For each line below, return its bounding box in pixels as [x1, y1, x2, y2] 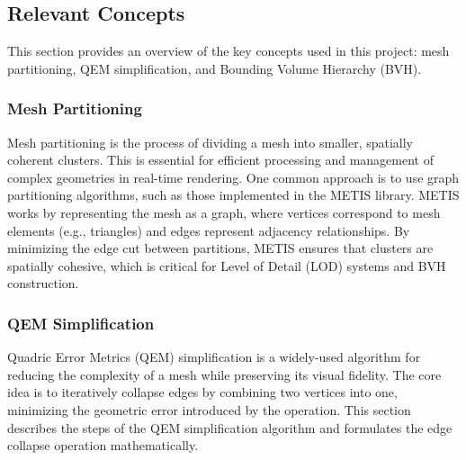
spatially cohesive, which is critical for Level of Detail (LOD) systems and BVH [7, 256, 446, 275]
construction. [7, 274, 79, 293]
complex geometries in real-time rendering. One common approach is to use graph [7, 167, 460, 186]
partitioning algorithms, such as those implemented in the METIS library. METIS [7, 185, 460, 204]
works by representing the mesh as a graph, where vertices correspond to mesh [7, 203, 441, 221]
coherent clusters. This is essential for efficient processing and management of [7, 150, 434, 169]
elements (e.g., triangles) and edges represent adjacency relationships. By [7, 221, 410, 239]
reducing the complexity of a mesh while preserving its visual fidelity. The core [7, 365, 442, 383]
